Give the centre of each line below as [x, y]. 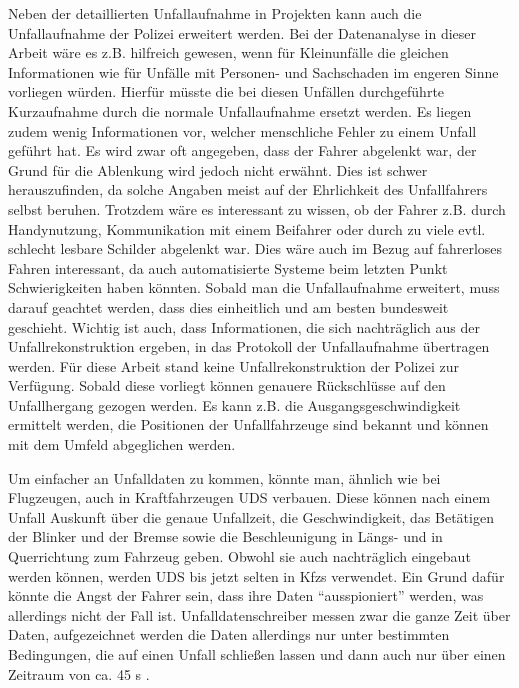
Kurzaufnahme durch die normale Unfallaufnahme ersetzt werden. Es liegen [240, 110]
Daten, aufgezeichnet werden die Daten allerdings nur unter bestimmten [229, 634]
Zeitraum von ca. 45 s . [79, 673]
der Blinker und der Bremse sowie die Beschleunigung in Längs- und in [225, 536]
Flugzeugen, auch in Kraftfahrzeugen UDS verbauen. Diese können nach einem [249, 497]
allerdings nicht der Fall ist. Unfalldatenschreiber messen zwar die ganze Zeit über [259, 614]
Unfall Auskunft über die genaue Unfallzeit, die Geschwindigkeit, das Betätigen [251, 516]
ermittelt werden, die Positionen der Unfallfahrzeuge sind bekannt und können [248, 424]
